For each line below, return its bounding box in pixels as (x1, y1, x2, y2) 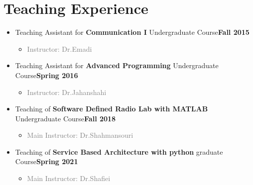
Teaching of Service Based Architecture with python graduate (15, 146, 223, 157)
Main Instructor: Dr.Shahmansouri (27, 130, 133, 140)
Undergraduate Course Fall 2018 (15, 113, 116, 123)
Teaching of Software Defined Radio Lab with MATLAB (15, 103, 208, 114)
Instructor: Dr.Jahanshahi (27, 87, 107, 97)
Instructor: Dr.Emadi (27, 43, 92, 54)
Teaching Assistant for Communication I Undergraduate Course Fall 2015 (15, 27, 250, 37)
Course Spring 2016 (15, 70, 78, 80)
